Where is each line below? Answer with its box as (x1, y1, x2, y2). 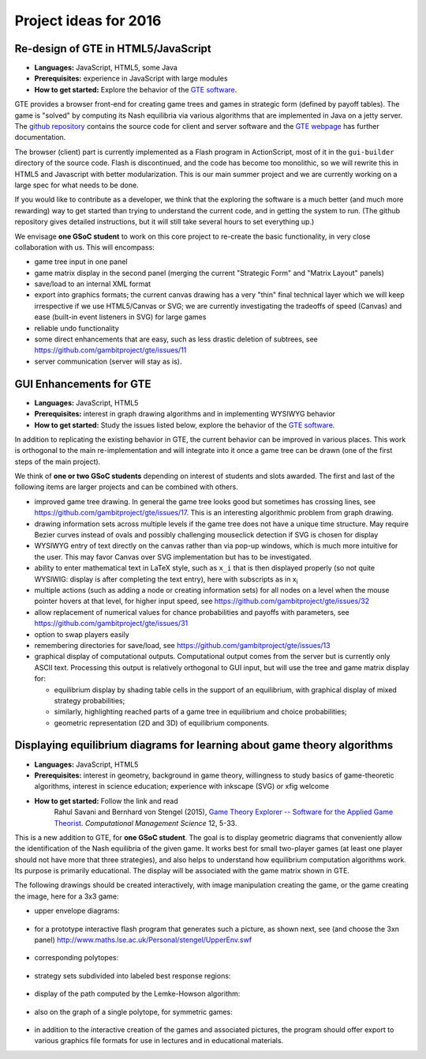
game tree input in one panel (34, 257, 128, 266)
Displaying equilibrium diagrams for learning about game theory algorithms (14, 739, 394, 752)
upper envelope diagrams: (34, 906, 120, 916)
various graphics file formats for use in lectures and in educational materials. (34, 1036, 284, 1046)
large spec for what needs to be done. (14, 180, 139, 190)
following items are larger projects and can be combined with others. (14, 482, 238, 492)
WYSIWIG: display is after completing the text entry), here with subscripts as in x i (34, 574, 298, 586)
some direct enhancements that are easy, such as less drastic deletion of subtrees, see (34, 334, 319, 344)
